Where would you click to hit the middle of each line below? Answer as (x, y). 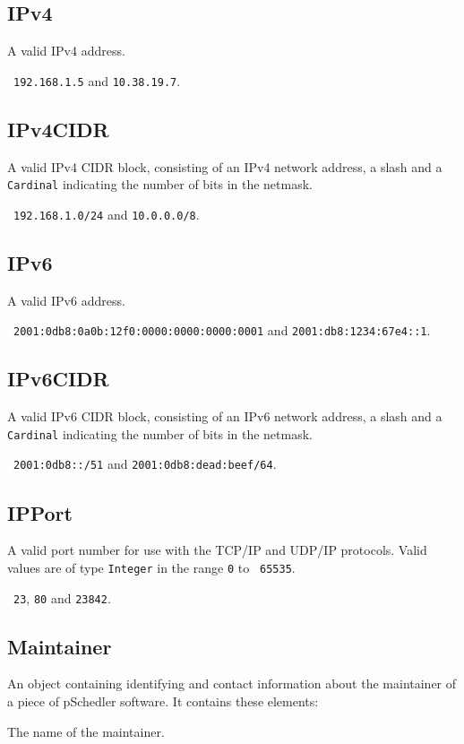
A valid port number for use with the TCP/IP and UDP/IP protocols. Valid (217, 550)
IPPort (40, 512)
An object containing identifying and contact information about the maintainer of (232, 683)
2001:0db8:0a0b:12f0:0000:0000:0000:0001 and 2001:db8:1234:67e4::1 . (222, 330)
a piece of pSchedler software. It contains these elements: (163, 701)
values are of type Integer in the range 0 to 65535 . (151, 567)
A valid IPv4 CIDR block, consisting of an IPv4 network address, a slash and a (225, 166)
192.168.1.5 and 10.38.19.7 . (97, 80)
